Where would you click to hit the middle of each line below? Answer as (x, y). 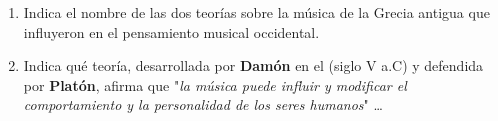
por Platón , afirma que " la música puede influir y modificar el (215, 84)
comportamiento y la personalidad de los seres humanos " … (203, 104)
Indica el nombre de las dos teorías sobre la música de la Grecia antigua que (256, 12)
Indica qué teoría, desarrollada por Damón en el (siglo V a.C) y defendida (253, 65)
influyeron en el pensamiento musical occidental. (171, 31)
